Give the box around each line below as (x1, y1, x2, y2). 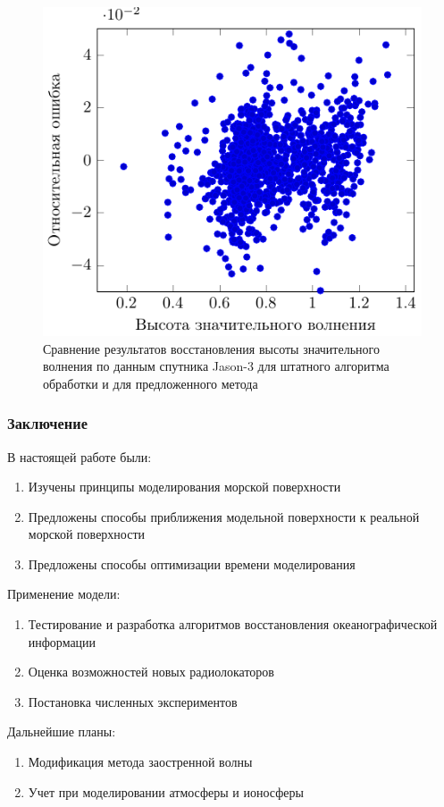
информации (28, 632, 96, 651)
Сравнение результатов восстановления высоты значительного (43, 339, 380, 357)
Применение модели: (7, 584, 121, 603)
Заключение (7, 412, 88, 434)
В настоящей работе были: (7, 447, 152, 466)
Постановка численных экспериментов (28, 692, 238, 710)
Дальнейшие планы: (7, 722, 116, 741)
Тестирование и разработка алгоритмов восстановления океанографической (28, 615, 438, 634)
